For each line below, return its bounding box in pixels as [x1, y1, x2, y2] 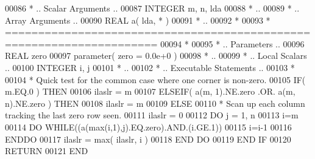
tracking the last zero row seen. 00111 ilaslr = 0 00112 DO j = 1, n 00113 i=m [5, 109, 299, 121]
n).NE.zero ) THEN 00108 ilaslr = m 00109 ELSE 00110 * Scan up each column [5, 96, 305, 109]
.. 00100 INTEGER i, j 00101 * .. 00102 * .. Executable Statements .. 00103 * [5, 61, 295, 73]
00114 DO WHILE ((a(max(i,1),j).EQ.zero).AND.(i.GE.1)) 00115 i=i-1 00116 [5, 120, 292, 133]
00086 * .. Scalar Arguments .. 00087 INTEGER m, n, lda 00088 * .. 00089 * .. [5, 2, 300, 14]
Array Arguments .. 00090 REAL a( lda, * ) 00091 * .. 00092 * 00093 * [5, 13, 271, 26]
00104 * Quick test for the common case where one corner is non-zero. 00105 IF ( [5, 73, 306, 86]
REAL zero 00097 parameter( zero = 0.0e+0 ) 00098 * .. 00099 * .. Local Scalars [5, 49, 307, 62]
